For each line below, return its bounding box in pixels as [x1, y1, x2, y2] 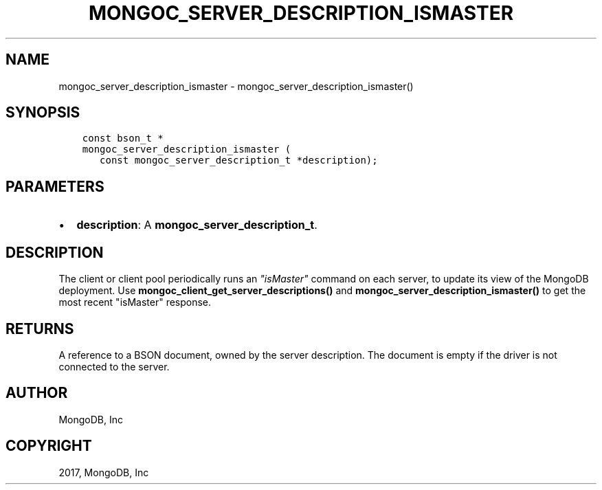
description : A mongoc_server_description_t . [76, 218, 317, 232]
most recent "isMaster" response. [58, 296, 212, 309]
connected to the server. [58, 360, 170, 372]
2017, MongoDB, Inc [58, 466, 149, 478]
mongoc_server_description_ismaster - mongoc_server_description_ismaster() [58, 80, 414, 92]
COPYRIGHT [5, 437, 92, 455]
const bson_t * [82, 133, 164, 144]
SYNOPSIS [5, 104, 80, 122]
